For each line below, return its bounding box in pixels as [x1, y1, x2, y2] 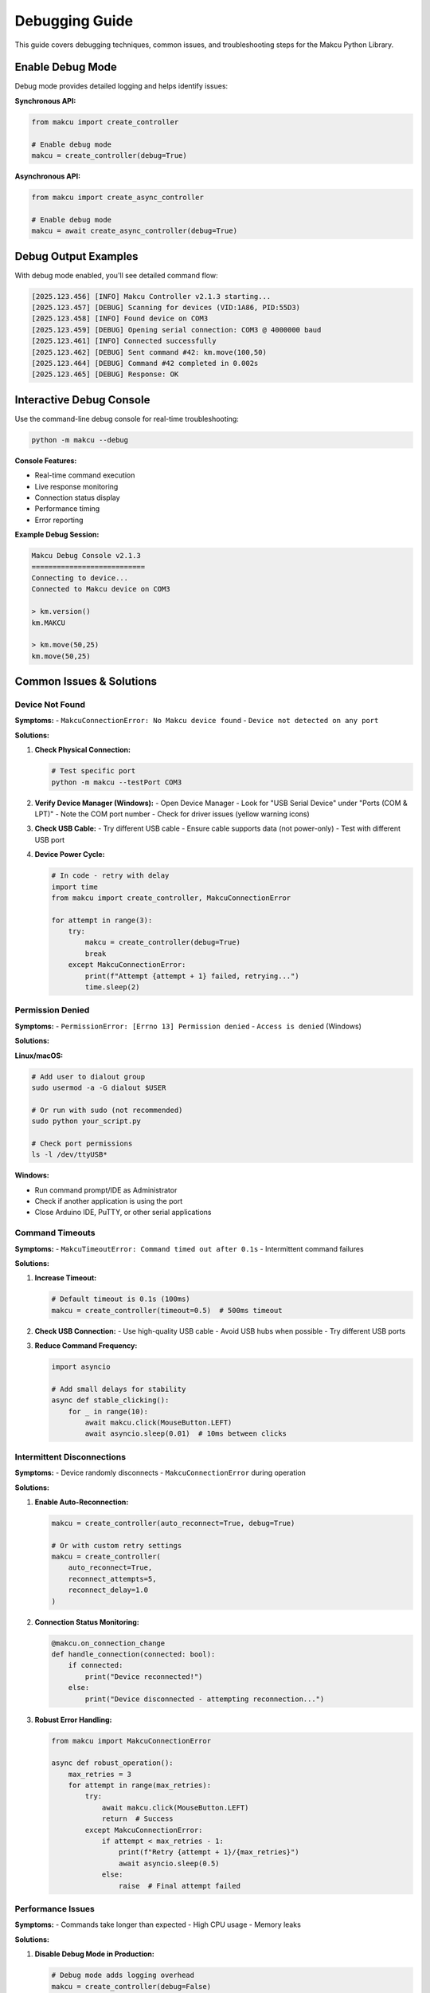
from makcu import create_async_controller [31, 192, 205, 202]
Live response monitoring [34, 482, 119, 491]
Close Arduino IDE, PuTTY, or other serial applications [34, 1208, 212, 1217]
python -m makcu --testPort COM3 [51, 777, 182, 787]
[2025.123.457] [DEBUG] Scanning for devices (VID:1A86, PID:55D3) [31, 303, 301, 313]
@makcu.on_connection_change [51, 1638, 166, 1648]
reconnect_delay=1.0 [68, 1586, 149, 1594]
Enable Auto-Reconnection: [34, 1497, 129, 1507]
